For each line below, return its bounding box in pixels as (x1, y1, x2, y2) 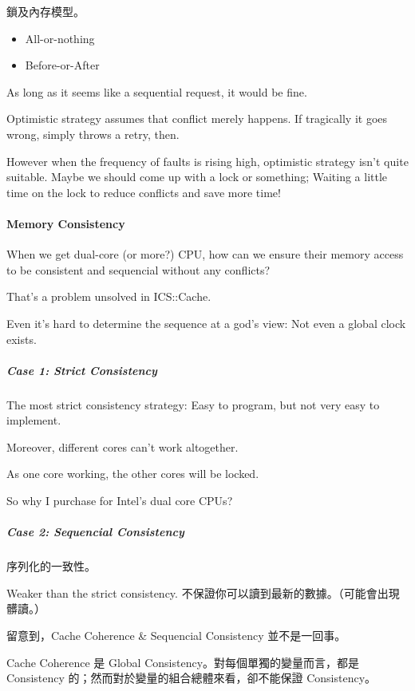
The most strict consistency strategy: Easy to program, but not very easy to (6, 396, 380, 413)
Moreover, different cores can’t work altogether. (6, 438, 239, 455)
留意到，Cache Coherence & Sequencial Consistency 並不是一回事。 (6, 626, 346, 643)
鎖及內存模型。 (6, 3, 85, 19)
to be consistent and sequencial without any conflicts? (6, 261, 271, 278)
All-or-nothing (25, 30, 95, 46)
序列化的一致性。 (6, 558, 96, 575)
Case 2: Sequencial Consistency (6, 523, 184, 540)
